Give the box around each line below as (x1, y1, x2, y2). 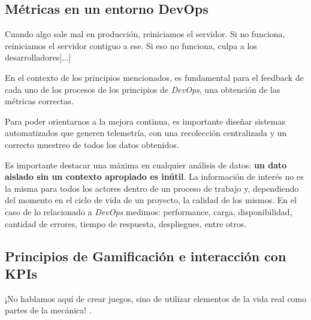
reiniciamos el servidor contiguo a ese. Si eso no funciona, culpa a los (5, 39, 257, 52)
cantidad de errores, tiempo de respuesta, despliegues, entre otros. (5, 217, 247, 230)
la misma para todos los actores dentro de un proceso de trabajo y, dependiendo (5, 182, 299, 194)
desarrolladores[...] (5, 51, 71, 64)
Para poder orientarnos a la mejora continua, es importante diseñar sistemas (5, 114, 285, 127)
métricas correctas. (5, 95, 74, 107)
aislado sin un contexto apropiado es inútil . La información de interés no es (5, 170, 304, 183)
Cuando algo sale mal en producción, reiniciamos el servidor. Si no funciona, (5, 28, 285, 40)
